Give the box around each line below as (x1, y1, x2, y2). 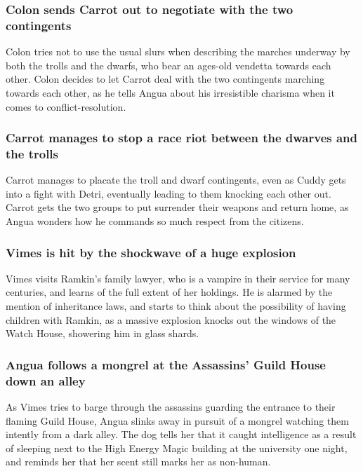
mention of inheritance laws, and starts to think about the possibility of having (6, 299, 346, 313)
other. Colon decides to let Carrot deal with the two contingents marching (6, 71, 325, 86)
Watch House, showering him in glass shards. (6, 326, 199, 341)
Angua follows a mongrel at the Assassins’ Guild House (6, 355, 326, 373)
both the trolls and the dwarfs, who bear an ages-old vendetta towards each (6, 57, 331, 72)
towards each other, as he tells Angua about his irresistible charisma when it (6, 85, 335, 100)
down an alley (6, 371, 86, 389)
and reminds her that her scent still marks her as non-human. (6, 454, 271, 469)
